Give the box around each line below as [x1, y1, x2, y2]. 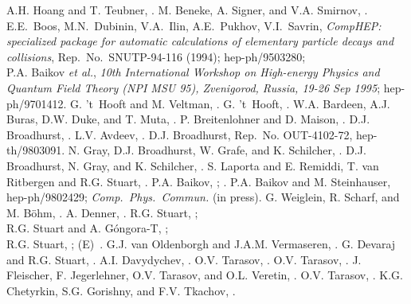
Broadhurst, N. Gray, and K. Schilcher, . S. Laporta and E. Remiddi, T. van [6, 157, 379, 173]
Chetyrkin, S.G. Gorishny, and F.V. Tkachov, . [6, 282, 236, 298]
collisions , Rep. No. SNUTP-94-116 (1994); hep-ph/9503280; [6, 48, 306, 64]
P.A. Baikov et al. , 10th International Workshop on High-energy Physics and [6, 64, 380, 80]
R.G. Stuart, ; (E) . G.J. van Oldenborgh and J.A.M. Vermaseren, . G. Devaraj [6, 235, 396, 251]
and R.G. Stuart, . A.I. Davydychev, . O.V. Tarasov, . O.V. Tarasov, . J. [6, 251, 362, 267]
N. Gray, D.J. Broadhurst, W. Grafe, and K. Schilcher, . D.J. [68, 142, 366, 158]
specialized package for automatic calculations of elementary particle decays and [6, 33, 394, 49]
